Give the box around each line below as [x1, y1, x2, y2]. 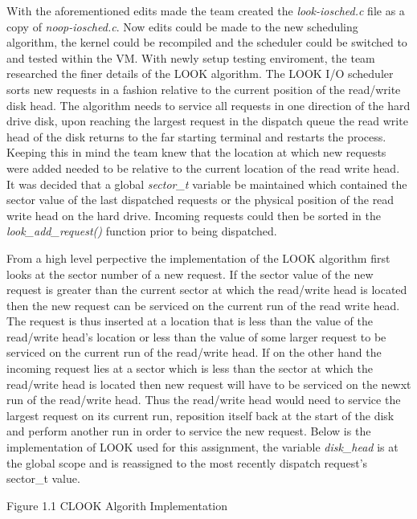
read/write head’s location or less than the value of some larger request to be [6, 328, 386, 345]
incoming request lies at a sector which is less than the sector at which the [6, 360, 373, 377]
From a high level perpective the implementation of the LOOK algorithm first [6, 249, 390, 266]
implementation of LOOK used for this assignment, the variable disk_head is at [6, 439, 399, 456]
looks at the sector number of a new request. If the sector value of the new [6, 265, 374, 282]
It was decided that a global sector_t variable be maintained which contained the [6, 175, 407, 192]
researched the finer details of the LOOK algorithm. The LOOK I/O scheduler [6, 65, 394, 82]
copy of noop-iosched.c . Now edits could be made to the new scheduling [6, 18, 358, 35]
